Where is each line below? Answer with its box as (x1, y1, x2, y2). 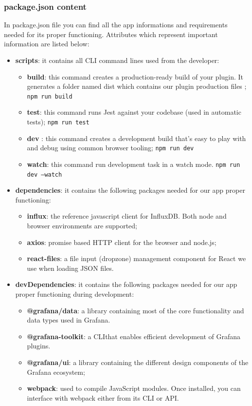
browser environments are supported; (27, 221, 137, 231)
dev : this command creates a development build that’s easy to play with (27, 133, 246, 143)
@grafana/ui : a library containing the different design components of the (27, 357, 249, 367)
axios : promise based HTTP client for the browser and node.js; (27, 237, 216, 247)
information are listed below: (4, 39, 90, 49)
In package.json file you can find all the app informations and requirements (4, 20, 228, 30)
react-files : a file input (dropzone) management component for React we (27, 253, 246, 264)
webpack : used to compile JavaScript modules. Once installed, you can (27, 383, 241, 393)
